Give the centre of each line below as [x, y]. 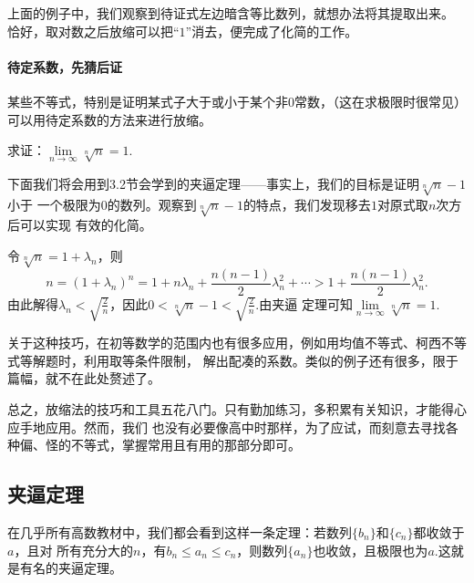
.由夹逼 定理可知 [304, 303]
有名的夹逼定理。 [71, 568]
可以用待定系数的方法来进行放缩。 [109, 119]
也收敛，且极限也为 [371, 550]
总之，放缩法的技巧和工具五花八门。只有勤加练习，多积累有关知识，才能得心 [237, 408]
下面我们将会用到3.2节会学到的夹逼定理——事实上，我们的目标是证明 [213, 183]
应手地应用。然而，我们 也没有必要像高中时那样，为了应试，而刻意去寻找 [227, 427]
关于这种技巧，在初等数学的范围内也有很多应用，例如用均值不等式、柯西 [224, 343]
